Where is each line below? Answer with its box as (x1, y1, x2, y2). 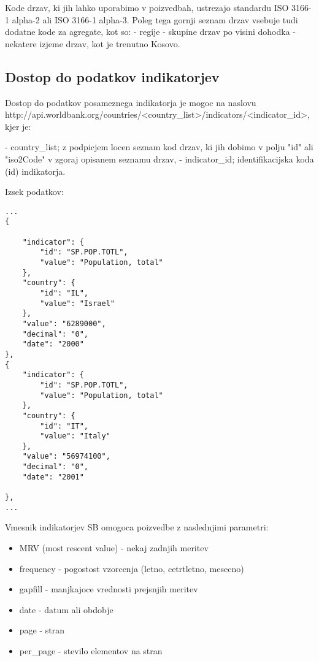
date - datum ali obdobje (19, 603, 113, 616)
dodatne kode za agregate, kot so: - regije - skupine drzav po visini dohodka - (5, 25, 296, 38)
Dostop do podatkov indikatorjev (5, 67, 220, 86)
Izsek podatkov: (5, 185, 64, 198)
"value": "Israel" (40, 299, 115, 308)
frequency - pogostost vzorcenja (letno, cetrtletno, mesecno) (19, 562, 244, 575)
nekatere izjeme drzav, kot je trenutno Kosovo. (5, 37, 180, 50)
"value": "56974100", (22, 452, 110, 461)
